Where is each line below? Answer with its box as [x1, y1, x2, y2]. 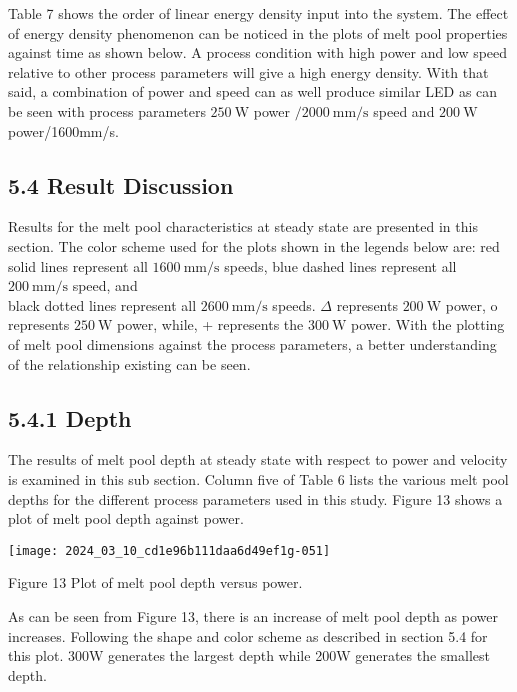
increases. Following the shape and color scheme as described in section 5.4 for [8, 625, 488, 646]
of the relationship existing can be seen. [8, 353, 251, 374]
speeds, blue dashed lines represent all [224, 255, 457, 276]
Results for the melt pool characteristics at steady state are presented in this [8, 216, 478, 237]
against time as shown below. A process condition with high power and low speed [8, 42, 508, 63]
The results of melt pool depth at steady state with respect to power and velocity [8, 449, 508, 470]
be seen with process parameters [8, 100, 206, 121]
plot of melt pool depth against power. [8, 508, 244, 529]
